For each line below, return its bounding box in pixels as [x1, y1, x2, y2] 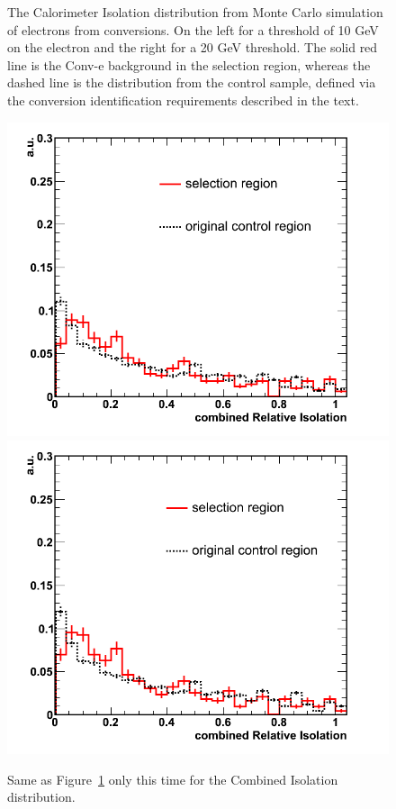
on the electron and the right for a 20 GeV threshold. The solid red [7, 38, 378, 57]
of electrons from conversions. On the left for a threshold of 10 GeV [7, 20, 379, 39]
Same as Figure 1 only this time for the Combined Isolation [7, 769, 338, 788]
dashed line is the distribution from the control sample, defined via [7, 73, 376, 92]
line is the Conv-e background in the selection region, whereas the [7, 55, 371, 74]
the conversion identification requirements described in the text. [7, 90, 359, 109]
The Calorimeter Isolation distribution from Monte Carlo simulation [7, 3, 383, 21]
